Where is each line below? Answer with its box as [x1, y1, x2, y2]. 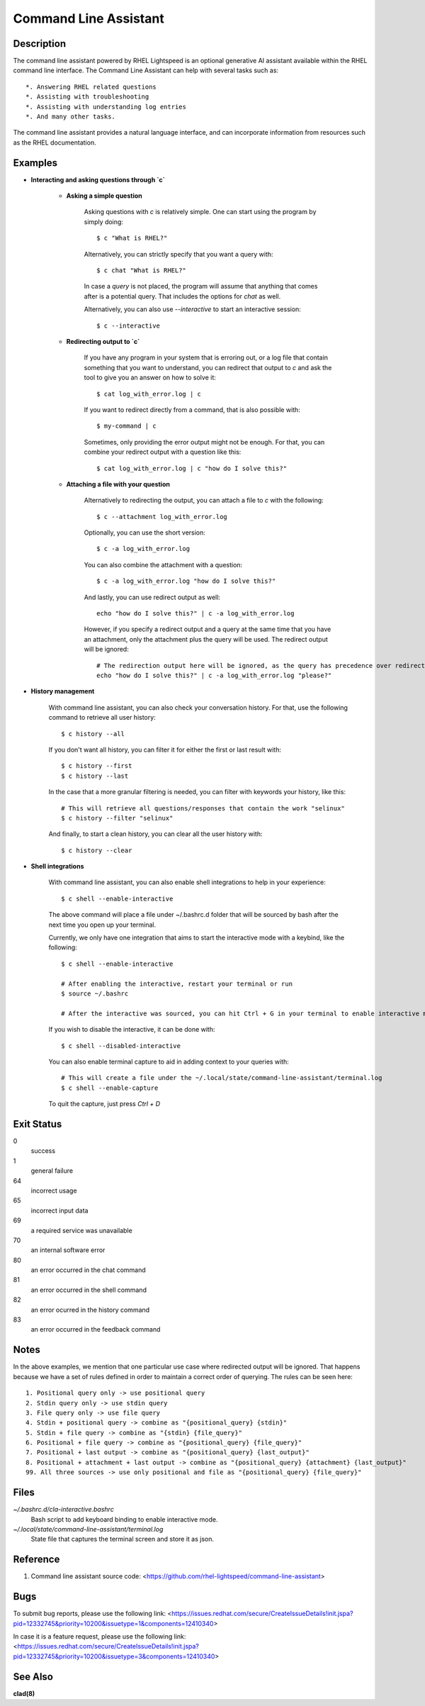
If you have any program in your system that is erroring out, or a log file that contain [84, 353, 329, 362]
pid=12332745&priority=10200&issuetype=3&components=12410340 [13, 1652, 215, 1661]
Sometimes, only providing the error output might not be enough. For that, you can [84, 437, 325, 446]
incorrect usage [30, 1186, 77, 1195]
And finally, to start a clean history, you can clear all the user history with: [48, 830, 263, 838]
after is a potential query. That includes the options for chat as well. [84, 291, 281, 301]
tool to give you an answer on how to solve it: [84, 373, 216, 382]
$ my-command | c [96, 422, 157, 430]
